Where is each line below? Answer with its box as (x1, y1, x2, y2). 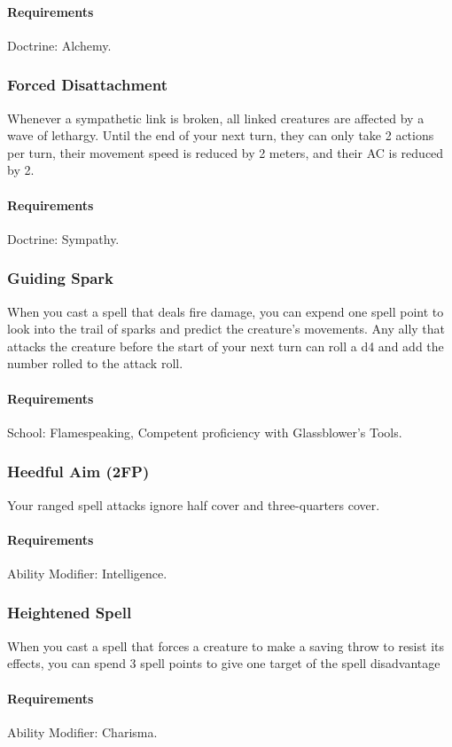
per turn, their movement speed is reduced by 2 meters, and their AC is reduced (7, 143, 444, 161)
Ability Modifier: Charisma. (7, 722, 158, 741)
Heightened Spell (7, 602, 132, 624)
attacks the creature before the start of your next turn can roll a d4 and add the (7, 336, 444, 355)
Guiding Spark (7, 267, 113, 289)
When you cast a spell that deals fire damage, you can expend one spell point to (7, 302, 444, 320)
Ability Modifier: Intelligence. (7, 563, 168, 582)
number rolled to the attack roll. (7, 354, 183, 373)
